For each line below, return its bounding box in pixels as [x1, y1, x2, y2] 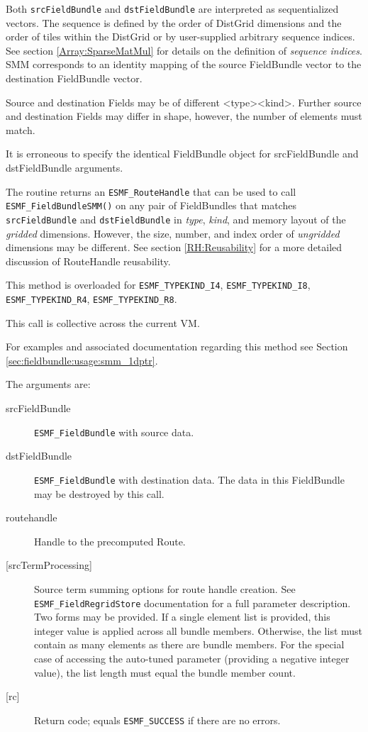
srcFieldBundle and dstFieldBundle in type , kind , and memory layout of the [6, 211, 346, 226]
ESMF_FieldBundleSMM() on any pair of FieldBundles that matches [6, 198, 296, 213]
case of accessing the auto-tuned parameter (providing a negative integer [34, 650, 350, 665]
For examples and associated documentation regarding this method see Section [6, 339, 348, 354]
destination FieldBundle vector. [6, 71, 143, 86]
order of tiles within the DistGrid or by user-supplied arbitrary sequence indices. [6, 29, 355, 44]
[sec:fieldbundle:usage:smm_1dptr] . [6, 353, 158, 367]
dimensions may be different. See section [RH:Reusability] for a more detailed [6, 240, 342, 255]
